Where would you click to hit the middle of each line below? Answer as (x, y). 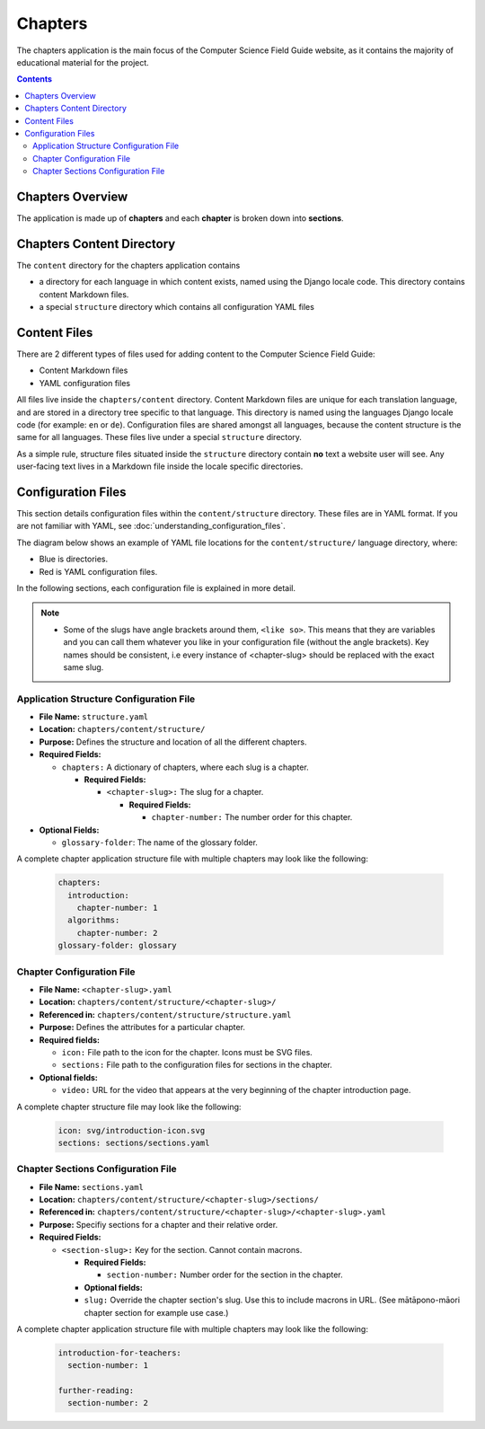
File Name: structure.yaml (94, 717)
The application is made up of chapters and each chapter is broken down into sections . (181, 218)
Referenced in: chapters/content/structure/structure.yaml (165, 1014)
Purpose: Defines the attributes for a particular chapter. (142, 1028)
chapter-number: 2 (117, 933)
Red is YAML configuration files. (98, 571)
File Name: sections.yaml (91, 1186)
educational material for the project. (83, 62)
